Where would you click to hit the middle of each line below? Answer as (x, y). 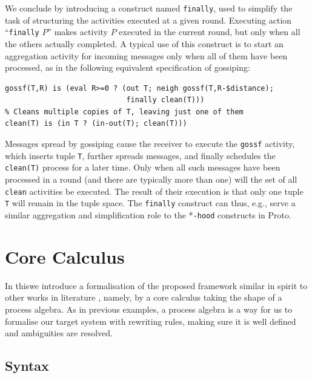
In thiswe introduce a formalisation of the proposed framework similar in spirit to (156, 285)
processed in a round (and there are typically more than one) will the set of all (151, 179)
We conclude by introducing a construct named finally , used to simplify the (149, 8)
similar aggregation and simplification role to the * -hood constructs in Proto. (148, 214)
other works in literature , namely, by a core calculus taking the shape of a (144, 297)
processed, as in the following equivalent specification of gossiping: (128, 67)
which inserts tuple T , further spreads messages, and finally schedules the (140, 155)
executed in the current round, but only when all (210, 32)
